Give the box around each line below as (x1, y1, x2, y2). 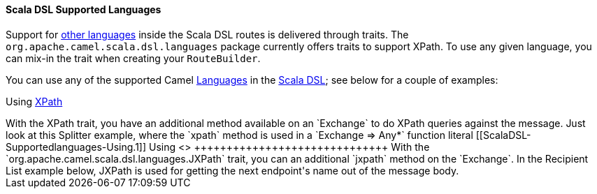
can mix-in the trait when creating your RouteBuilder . (6, 52, 261, 64)
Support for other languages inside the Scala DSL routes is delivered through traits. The (6, 28, 409, 40)
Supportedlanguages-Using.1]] (6, 140, 147, 153)
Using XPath (6, 95, 63, 107)
